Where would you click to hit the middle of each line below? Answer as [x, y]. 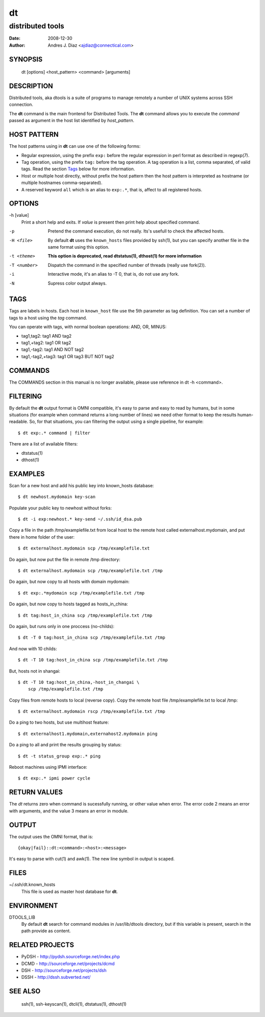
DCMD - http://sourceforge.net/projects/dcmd [68, 964]
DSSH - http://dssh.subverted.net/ [56, 977]
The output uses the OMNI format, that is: [51, 836]
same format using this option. [79, 247]
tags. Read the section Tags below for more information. [78, 169]
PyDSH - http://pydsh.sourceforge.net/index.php [71, 957]
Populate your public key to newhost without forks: [61, 508]
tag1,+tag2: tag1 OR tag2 [46, 343]
